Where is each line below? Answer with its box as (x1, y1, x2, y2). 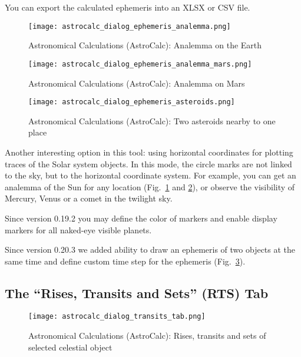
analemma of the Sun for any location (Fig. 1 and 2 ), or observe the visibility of (5, 180, 295, 193)
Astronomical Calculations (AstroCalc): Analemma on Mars (28, 77, 245, 89)
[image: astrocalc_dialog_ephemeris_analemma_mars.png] (28, 59, 252, 68)
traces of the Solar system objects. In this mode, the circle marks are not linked (5, 157, 292, 170)
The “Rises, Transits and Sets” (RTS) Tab (5, 283, 269, 302)
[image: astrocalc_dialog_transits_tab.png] (28, 312, 206, 321)
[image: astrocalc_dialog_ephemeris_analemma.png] (28, 22, 231, 31)
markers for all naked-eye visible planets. (5, 223, 152, 236)
